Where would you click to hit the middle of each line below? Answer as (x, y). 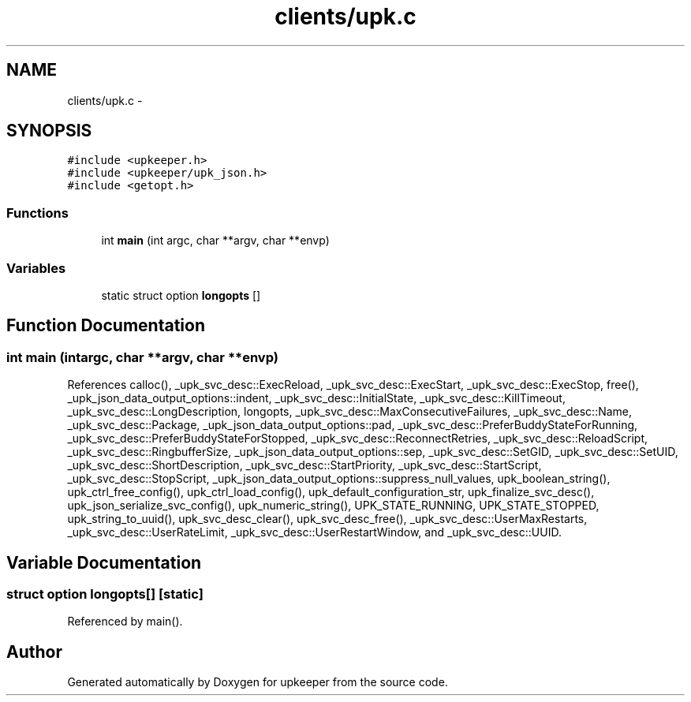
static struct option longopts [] (181, 295)
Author (34, 652)
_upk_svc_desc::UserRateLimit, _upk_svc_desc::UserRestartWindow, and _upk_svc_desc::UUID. (314, 532)
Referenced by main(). (125, 622)
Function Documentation (106, 326)
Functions (37, 213)
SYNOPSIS (49, 131)
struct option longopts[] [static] (105, 594)
